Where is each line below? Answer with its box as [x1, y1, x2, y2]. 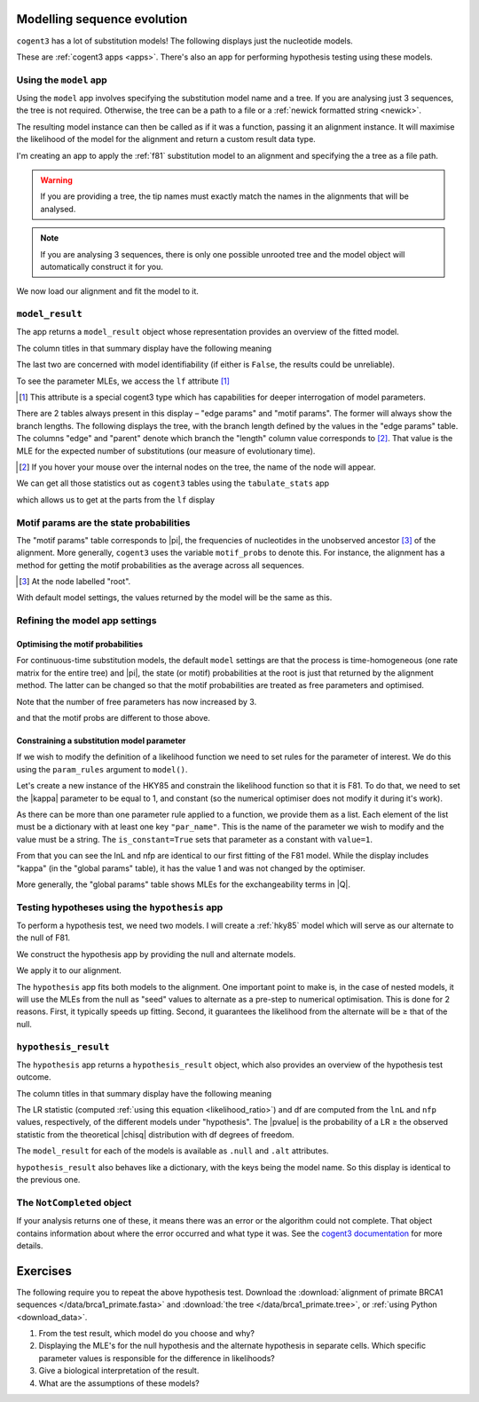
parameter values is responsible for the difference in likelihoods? [38, 1352, 275, 1363]
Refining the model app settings [16, 614, 157, 627]
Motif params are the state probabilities [16, 516, 191, 528]
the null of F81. [16, 932, 71, 943]
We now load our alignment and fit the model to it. [16, 286, 200, 297]
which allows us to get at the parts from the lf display [16, 494, 216, 505]
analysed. [40, 203, 76, 214]
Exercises [16, 1263, 73, 1279]
